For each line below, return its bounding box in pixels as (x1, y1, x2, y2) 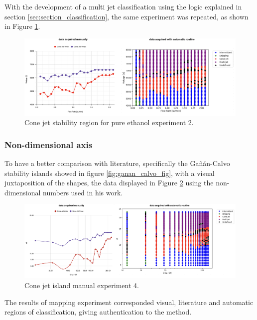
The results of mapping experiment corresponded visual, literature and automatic (4, 297, 254, 307)
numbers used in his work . (43, 187, 123, 197)
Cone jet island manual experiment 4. (24, 280, 139, 290)
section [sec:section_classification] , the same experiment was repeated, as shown (4, 11, 249, 21)
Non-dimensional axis (4, 138, 93, 151)
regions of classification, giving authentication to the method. (4, 307, 192, 317)
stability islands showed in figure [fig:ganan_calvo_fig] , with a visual (4, 167, 215, 178)
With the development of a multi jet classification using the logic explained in (4, 1, 242, 11)
